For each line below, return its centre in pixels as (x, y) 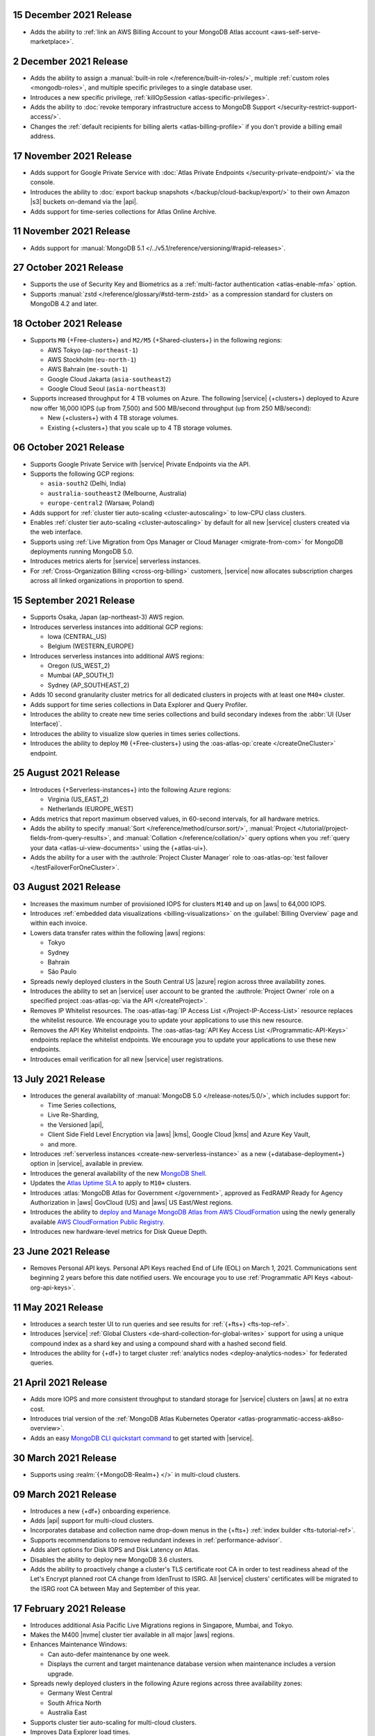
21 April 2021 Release (60, 1383)
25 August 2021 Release (67, 773)
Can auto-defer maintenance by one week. (109, 1654)
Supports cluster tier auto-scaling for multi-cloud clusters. (114, 1722)
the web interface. (56, 532)
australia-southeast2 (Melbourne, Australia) (117, 493)
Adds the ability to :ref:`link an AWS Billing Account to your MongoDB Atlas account (149, 32)
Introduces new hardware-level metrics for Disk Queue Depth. (119, 1232)
